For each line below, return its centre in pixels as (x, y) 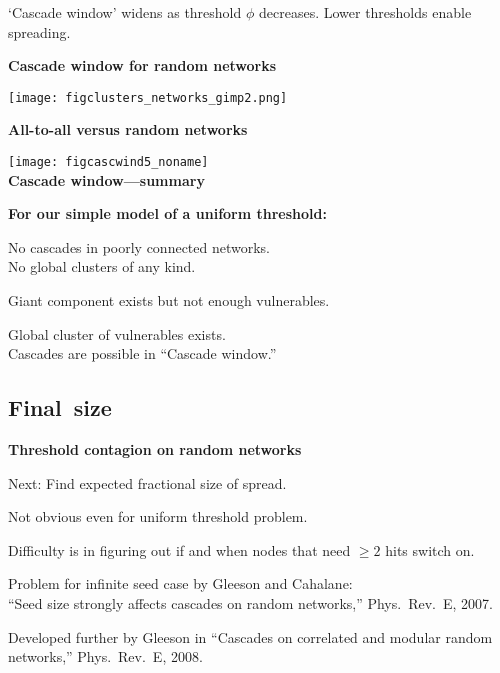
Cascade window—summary (106, 179)
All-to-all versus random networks (128, 129)
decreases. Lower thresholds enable (365, 12)
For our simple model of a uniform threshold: (167, 213)
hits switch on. (430, 549)
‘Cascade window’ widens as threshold (125, 12)
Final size (60, 407)
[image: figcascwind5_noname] (108, 162)
